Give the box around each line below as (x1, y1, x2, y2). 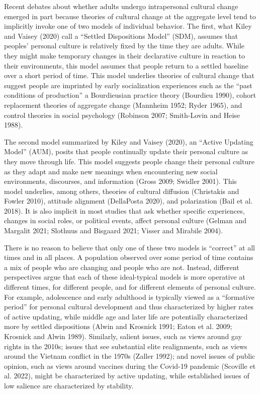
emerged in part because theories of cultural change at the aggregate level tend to (4, 11, 256, 21)
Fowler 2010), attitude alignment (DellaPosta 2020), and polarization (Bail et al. (4, 195, 253, 206)
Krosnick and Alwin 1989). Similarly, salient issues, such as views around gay (4, 331, 242, 341)
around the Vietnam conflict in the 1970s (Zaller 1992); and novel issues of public (4, 351, 255, 361)
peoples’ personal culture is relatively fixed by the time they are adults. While (4, 40, 245, 51)
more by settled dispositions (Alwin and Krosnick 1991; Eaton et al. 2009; (4, 321, 232, 332)
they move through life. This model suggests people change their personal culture (4, 156, 254, 166)
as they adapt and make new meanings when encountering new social (4, 166, 218, 176)
